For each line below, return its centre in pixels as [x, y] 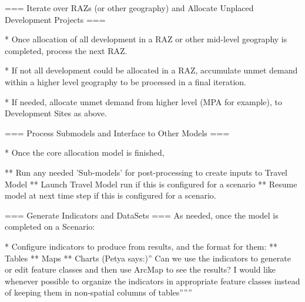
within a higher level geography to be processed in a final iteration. [125, 81]
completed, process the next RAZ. [66, 50]
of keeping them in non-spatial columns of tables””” [98, 292]
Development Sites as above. [56, 113]
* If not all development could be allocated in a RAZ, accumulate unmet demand [151, 70]
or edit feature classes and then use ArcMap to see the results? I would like [140, 269]
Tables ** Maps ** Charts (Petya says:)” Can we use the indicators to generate [148, 258]
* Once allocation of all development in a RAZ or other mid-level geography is [146, 39]
